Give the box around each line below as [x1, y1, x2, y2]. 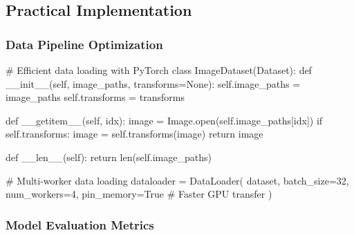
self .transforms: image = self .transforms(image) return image [6, 126, 263, 141]
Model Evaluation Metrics [6, 216, 154, 233]
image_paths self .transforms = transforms [6, 90, 185, 104]
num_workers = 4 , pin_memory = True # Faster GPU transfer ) [6, 187, 272, 201]
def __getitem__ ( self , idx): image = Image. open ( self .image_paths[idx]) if [6, 113, 323, 127]
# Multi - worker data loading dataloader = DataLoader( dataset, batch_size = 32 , [6, 173, 349, 187]
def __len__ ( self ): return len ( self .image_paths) [6, 149, 212, 164]
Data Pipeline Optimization [6, 35, 163, 53]
